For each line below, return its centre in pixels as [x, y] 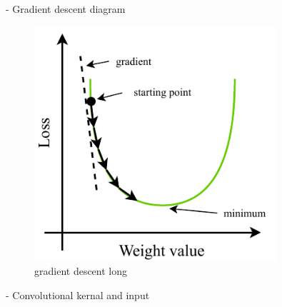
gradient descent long [81, 271]
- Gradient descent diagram [66, 9]
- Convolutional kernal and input [78, 295]
